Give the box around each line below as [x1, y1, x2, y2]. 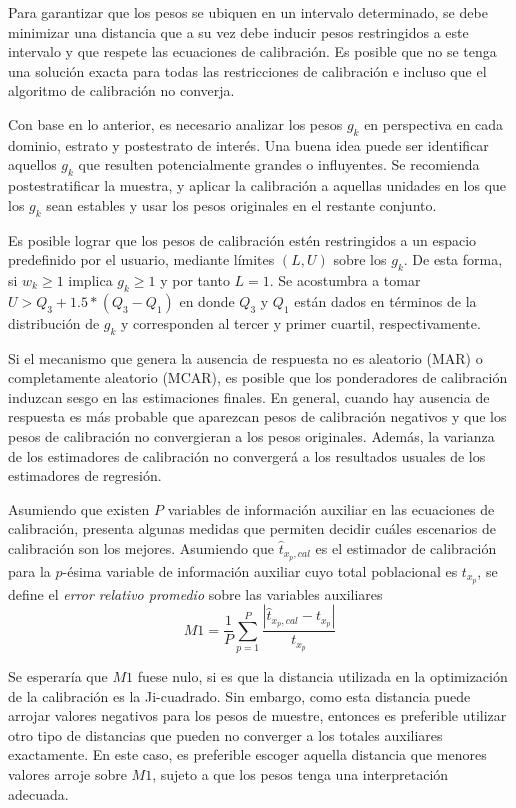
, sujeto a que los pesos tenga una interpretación [152, 763, 449, 784]
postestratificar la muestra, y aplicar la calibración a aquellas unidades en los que [8, 175, 507, 196]
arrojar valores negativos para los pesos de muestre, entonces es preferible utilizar [8, 705, 507, 726]
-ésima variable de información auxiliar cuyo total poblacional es [62, 560, 458, 581]
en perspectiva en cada [364, 113, 504, 134]
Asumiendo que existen [8, 498, 150, 519]
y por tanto [160, 269, 230, 290]
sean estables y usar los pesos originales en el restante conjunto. [46, 194, 437, 215]
